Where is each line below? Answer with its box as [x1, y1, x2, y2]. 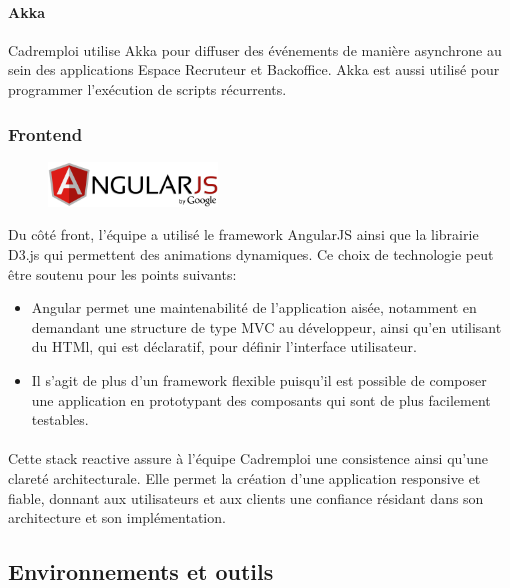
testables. [31, 409, 89, 430]
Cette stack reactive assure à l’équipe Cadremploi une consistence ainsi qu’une [8, 448, 489, 469]
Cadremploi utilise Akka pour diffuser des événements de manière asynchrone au [8, 39, 502, 60]
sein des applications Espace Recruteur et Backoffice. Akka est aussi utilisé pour [8, 59, 500, 80]
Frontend [8, 121, 83, 146]
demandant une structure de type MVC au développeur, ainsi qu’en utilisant [31, 316, 502, 337]
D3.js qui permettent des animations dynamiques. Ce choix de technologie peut [8, 244, 494, 265]
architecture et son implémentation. [8, 507, 226, 528]
